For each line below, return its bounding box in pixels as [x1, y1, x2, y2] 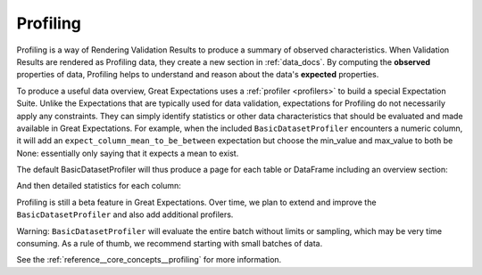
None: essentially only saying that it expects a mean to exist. [16, 148, 239, 158]
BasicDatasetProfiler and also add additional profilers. [16, 209, 234, 220]
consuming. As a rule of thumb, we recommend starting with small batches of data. [16, 239, 323, 249]
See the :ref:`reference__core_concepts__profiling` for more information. [16, 255, 282, 265]
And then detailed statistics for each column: [16, 181, 182, 191]
